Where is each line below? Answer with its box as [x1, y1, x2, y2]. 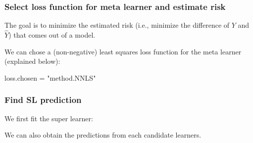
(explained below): [4, 56, 60, 66]
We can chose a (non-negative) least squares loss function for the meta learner [4, 46, 242, 56]
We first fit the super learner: [4, 113, 93, 123]
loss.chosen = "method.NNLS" [4, 72, 96, 83]
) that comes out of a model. [8, 30, 96, 40]
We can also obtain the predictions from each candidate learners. [4, 130, 202, 140]
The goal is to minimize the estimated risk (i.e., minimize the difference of [4, 20, 230, 30]
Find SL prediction [4, 94, 82, 106]
